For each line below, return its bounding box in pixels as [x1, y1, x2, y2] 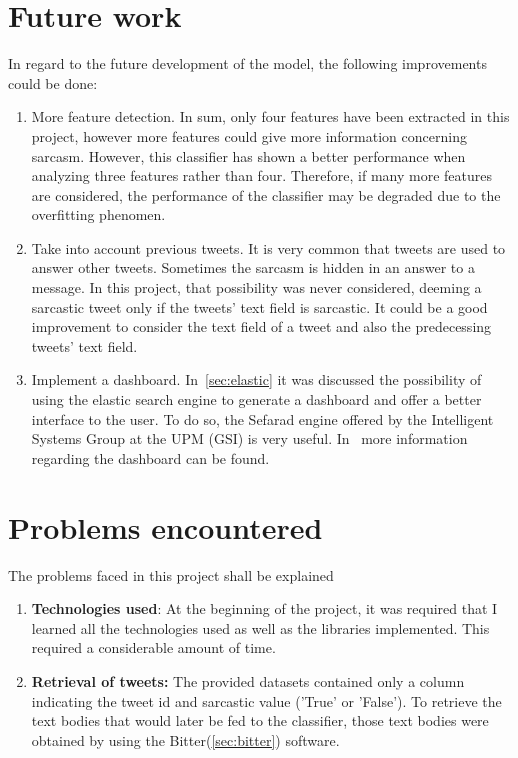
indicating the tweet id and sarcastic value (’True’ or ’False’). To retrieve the [31, 690, 502, 711]
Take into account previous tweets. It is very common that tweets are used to [31, 237, 506, 258]
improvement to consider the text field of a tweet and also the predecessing [31, 316, 492, 337]
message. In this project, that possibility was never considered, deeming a [31, 277, 482, 298]
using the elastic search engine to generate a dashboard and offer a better [31, 389, 482, 410]
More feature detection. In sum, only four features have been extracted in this [31, 106, 510, 127]
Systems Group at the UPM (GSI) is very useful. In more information [31, 428, 468, 449]
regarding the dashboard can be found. [31, 447, 270, 468]
